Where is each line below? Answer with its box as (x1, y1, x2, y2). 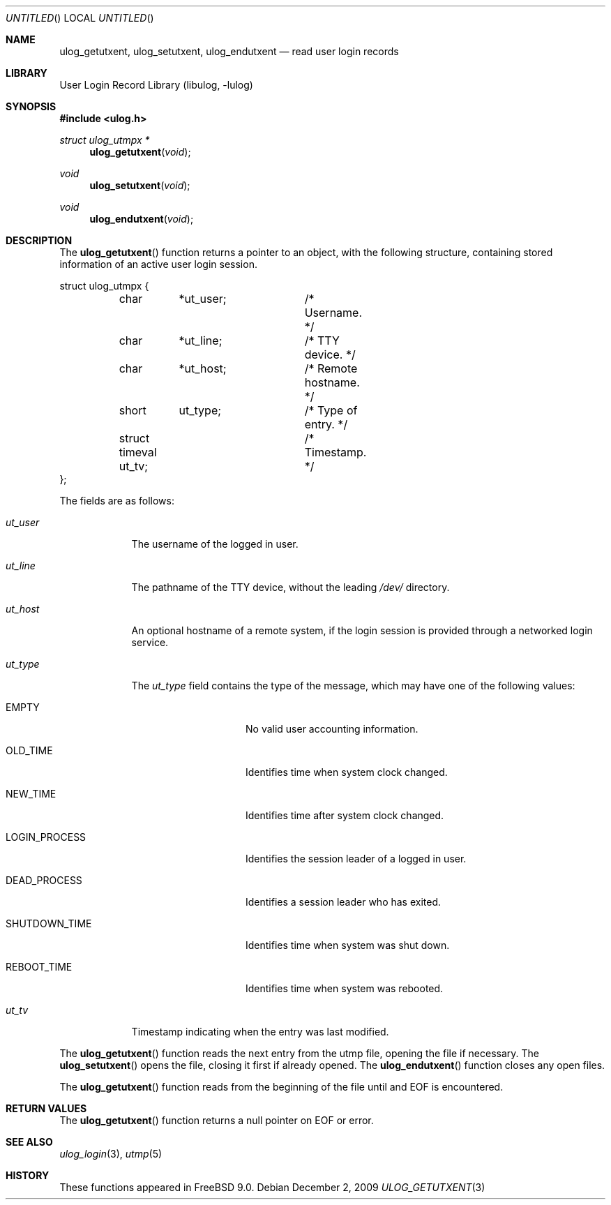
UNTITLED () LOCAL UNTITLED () (6, 12, 154, 24)
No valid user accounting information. (246, 723, 418, 735)
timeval (119, 445, 157, 459)
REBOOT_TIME (6, 961, 73, 973)
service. (131, 636, 169, 648)
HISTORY (6, 1169, 50, 1181)
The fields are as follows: (59, 495, 174, 507)
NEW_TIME (6, 788, 56, 800)
